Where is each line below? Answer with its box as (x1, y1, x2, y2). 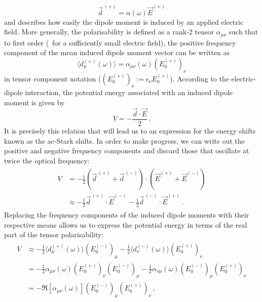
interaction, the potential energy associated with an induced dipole (25, 87, 233, 98)
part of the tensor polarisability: (4, 229, 104, 240)
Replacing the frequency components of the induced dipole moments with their (4, 209, 249, 220)
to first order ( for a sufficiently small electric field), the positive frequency (4, 37, 236, 48)
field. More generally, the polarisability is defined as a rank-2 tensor (4, 26, 214, 37)
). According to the (170, 73, 229, 83)
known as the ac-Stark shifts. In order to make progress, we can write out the (4, 135, 245, 146)
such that (229, 26, 258, 37)
